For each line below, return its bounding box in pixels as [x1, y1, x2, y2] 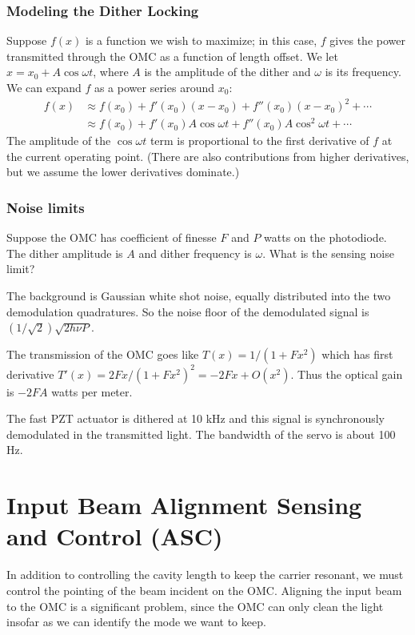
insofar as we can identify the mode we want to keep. [6, 613, 266, 630]
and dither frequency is [138, 244, 252, 261]
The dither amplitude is [6, 244, 123, 261]
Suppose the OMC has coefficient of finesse [6, 229, 217, 246]
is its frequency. [325, 63, 401, 80]
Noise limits [6, 197, 85, 217]
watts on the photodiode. [264, 229, 387, 246]
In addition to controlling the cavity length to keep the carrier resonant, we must [6, 566, 404, 583]
